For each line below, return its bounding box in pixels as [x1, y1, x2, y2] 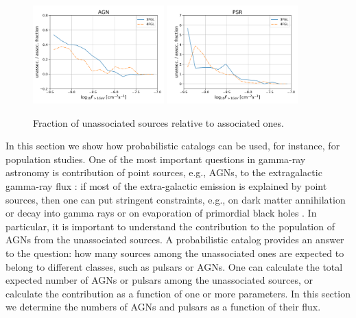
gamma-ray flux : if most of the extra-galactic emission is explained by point [5, 179, 327, 193]
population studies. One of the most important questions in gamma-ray [5, 151, 306, 166]
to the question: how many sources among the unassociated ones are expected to [5, 246, 344, 260]
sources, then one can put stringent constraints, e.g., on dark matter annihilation [5, 192, 346, 206]
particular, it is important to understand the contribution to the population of [5, 219, 335, 233]
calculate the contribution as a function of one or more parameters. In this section [5, 286, 351, 300]
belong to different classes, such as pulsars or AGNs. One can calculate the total [5, 259, 343, 273]
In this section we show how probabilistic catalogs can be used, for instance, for [5, 138, 340, 153]
